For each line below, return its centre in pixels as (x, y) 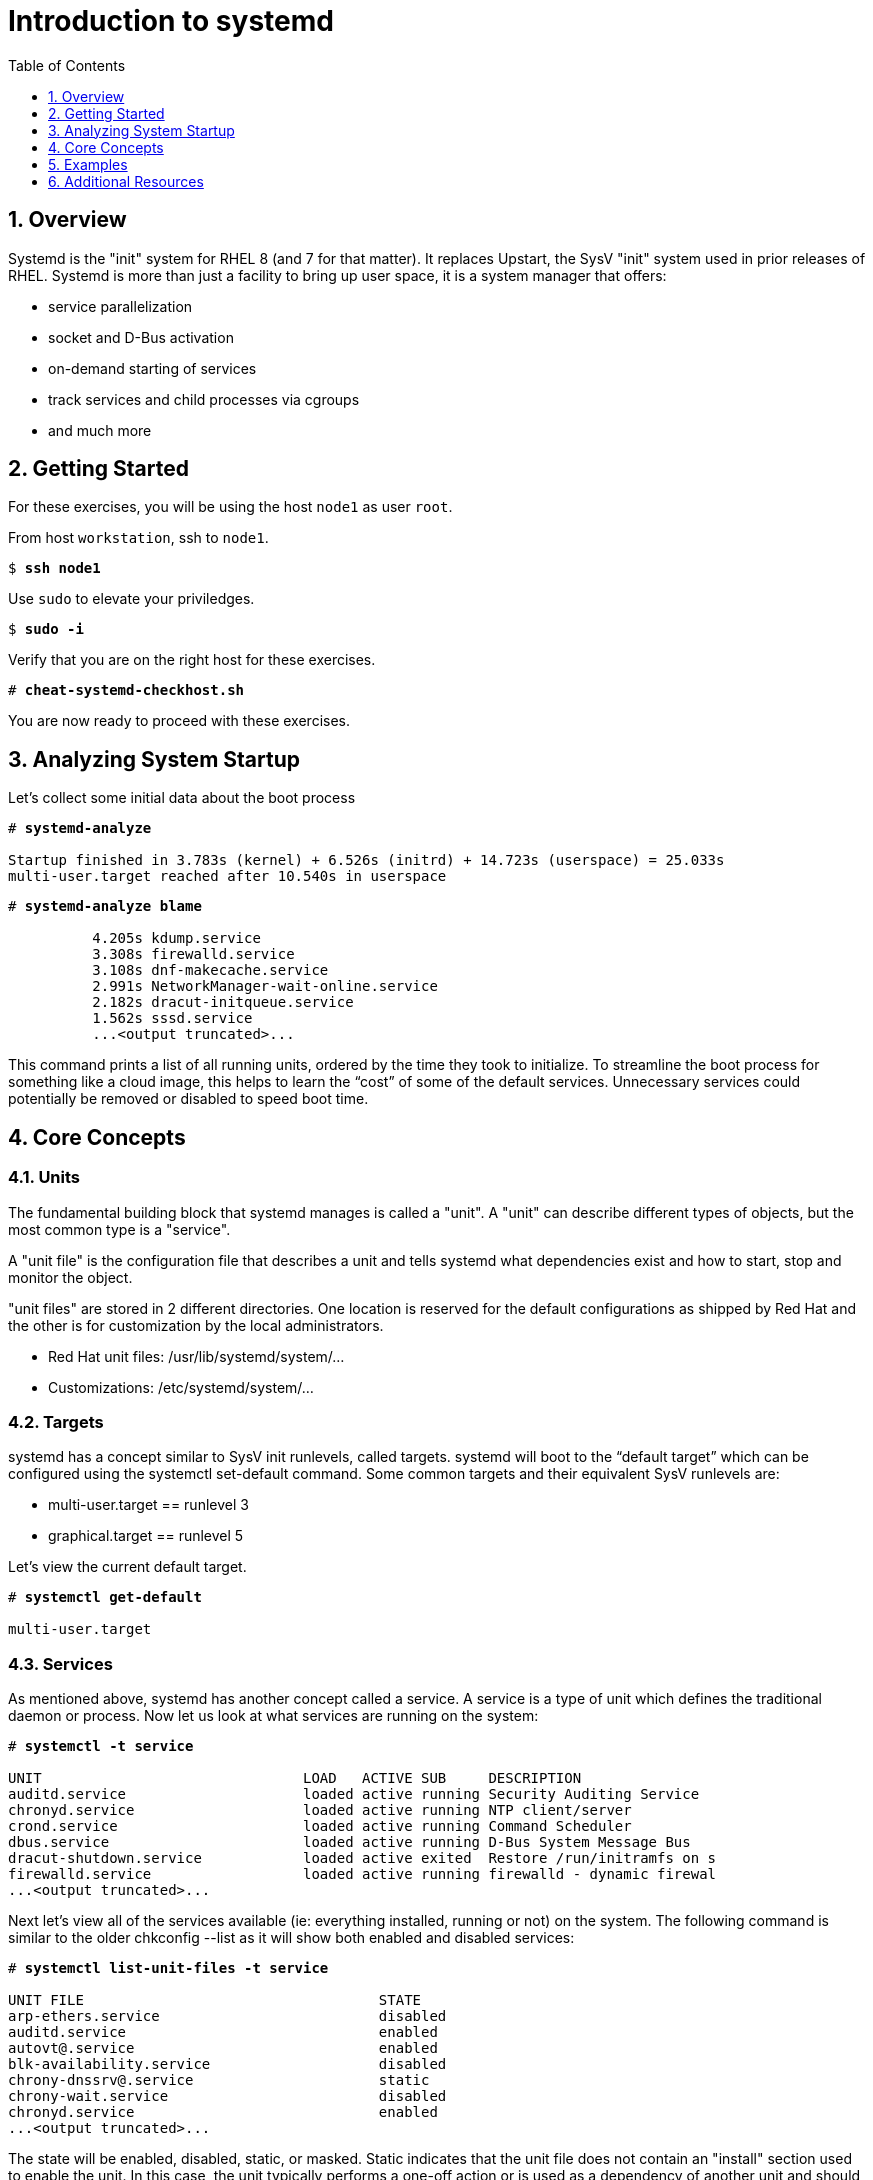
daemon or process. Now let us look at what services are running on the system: (273, 1715)
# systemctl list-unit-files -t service (168, 1968)
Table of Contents (67, 65)
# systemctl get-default (105, 1597)
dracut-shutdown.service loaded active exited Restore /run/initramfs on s (362, 1858)
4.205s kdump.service (176, 938)
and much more (100, 430)
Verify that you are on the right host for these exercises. (192, 660)
